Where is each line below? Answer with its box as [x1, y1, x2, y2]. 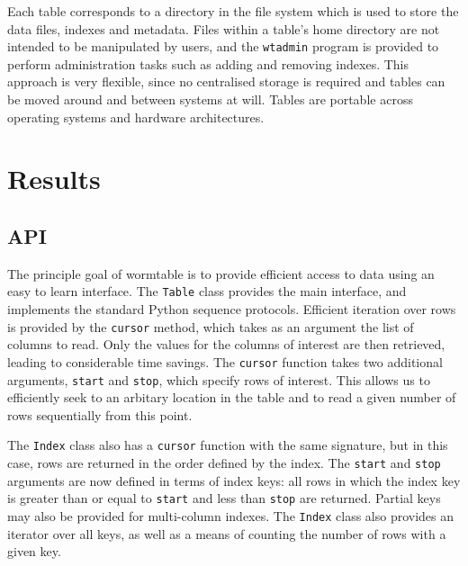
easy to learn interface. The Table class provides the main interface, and [7, 282, 407, 301]
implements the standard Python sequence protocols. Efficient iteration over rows [7, 300, 456, 319]
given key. [7, 542, 61, 561]
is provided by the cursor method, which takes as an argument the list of [7, 317, 414, 336]
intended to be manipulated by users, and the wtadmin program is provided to [7, 37, 439, 56]
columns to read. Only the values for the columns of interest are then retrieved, [7, 335, 445, 354]
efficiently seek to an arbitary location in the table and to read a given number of [7, 388, 456, 407]
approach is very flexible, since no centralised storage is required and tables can [7, 72, 445, 91]
